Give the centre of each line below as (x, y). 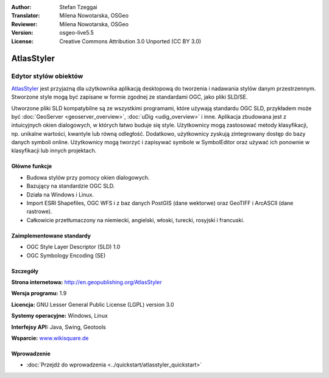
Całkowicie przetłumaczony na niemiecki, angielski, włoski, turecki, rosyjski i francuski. (136, 220)
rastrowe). (39, 212)
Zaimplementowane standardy (51, 236)
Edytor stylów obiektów (47, 76)
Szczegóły (25, 271)
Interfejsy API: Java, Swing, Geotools (58, 327)
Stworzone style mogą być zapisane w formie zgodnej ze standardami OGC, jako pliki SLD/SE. (129, 97)
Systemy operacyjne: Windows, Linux (59, 316)
